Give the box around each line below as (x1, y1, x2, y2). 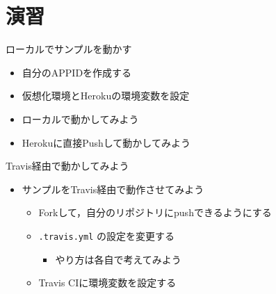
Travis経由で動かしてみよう (6, 158, 129, 173)
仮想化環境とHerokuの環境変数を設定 (22, 88, 190, 103)
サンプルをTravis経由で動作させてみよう (22, 181, 204, 196)
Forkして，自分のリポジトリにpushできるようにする (38, 205, 272, 220)
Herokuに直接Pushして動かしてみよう (22, 135, 190, 149)
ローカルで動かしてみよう (22, 111, 139, 126)
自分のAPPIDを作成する (22, 65, 132, 79)
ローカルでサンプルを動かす (6, 42, 132, 56)
